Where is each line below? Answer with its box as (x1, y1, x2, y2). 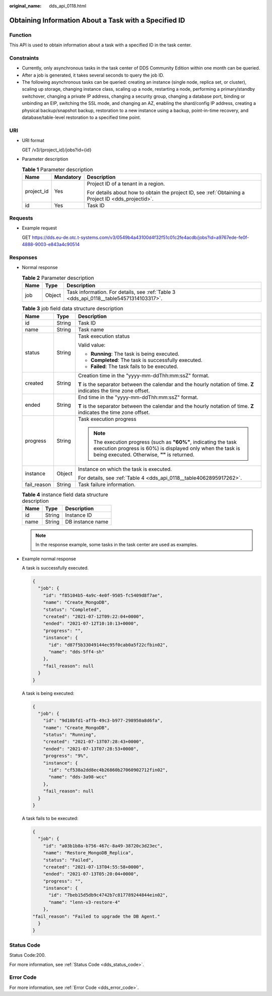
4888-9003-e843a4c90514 (22, 241, 80, 247)
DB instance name (65, 518, 108, 525)
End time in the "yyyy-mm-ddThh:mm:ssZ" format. (78, 394, 198, 401)
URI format (22, 138, 45, 144)
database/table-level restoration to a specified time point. (22, 114, 141, 120)
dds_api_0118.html (49, 3, 87, 9)
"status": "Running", (43, 732, 97, 738)
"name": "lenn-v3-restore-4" (48, 899, 120, 905)
